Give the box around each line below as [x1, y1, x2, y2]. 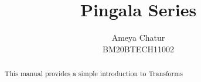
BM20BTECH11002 [103, 42, 174, 55]
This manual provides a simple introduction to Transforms [4, 69, 183, 79]
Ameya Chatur [111, 31, 165, 44]
